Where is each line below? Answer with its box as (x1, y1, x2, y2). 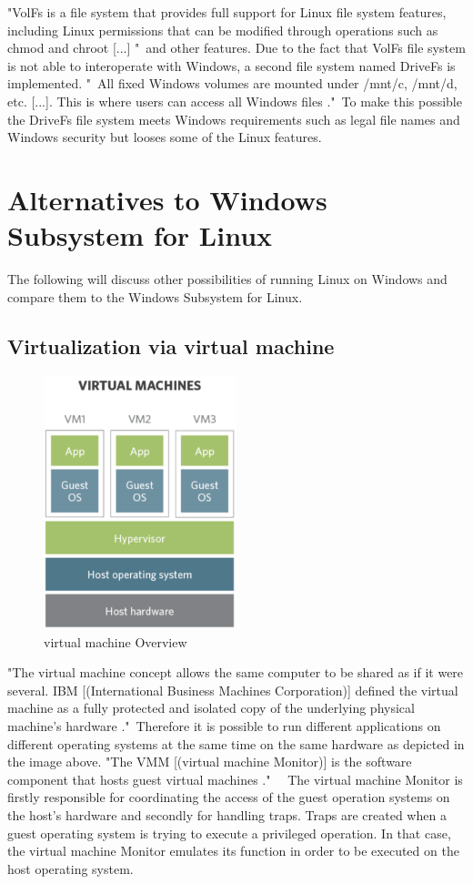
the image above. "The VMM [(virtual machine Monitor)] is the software (7, 752, 412, 771)
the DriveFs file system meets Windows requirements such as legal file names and (7, 109, 460, 128)
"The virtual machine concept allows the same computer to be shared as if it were (7, 663, 464, 682)
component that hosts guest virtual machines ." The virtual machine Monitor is (7, 769, 463, 788)
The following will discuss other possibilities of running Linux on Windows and (7, 269, 448, 289)
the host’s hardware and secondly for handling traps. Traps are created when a (7, 805, 447, 824)
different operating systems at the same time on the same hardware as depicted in (7, 734, 465, 753)
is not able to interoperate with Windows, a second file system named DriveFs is (7, 56, 456, 75)
